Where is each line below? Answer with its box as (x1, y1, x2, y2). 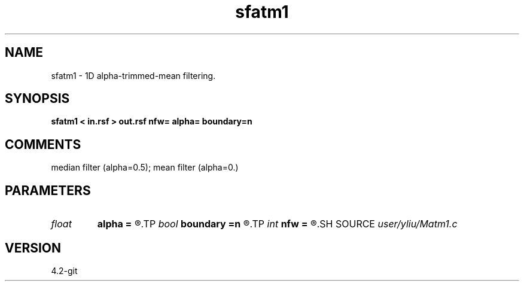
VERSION (5, 240, 62, 255)
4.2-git (51, 265, 78, 276)
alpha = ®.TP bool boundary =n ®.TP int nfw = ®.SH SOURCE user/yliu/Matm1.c (97, 218, 458, 230)
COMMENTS (5, 136, 81, 152)
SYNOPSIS (5, 91, 70, 107)
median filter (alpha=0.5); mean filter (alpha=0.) (51, 162, 239, 173)
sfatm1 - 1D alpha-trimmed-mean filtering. (51, 70, 216, 81)
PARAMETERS (5, 182, 91, 198)
